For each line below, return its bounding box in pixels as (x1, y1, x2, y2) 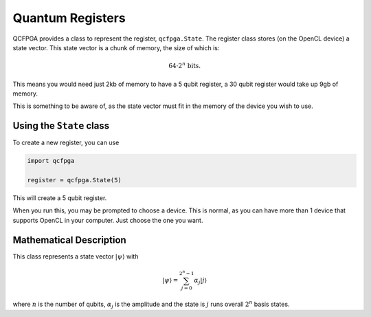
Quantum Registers (12, 10, 126, 25)
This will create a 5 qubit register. (12, 193, 107, 202)
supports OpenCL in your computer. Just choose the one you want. (12, 216, 203, 224)
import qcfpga (27, 157, 75, 165)
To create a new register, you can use (12, 138, 120, 147)
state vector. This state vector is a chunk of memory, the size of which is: (12, 43, 220, 52)
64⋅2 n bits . (168, 61, 201, 70)
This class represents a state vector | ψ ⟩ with (12, 252, 139, 261)
